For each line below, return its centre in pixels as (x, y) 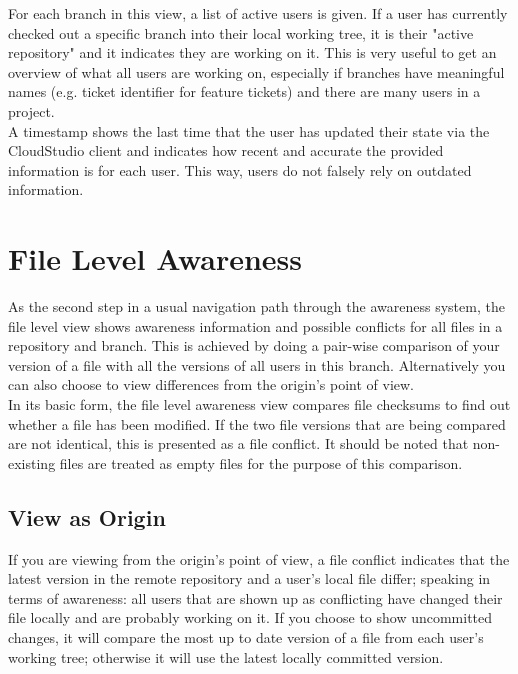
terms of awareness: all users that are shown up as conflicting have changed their (255, 597)
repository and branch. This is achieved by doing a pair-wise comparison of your (254, 345)
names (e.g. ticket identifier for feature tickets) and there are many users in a (244, 91)
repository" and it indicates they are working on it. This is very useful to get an (252, 52)
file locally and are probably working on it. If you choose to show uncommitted (250, 617)
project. (31, 110)
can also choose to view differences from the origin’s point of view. (211, 384)
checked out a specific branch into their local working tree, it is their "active (241, 32)
